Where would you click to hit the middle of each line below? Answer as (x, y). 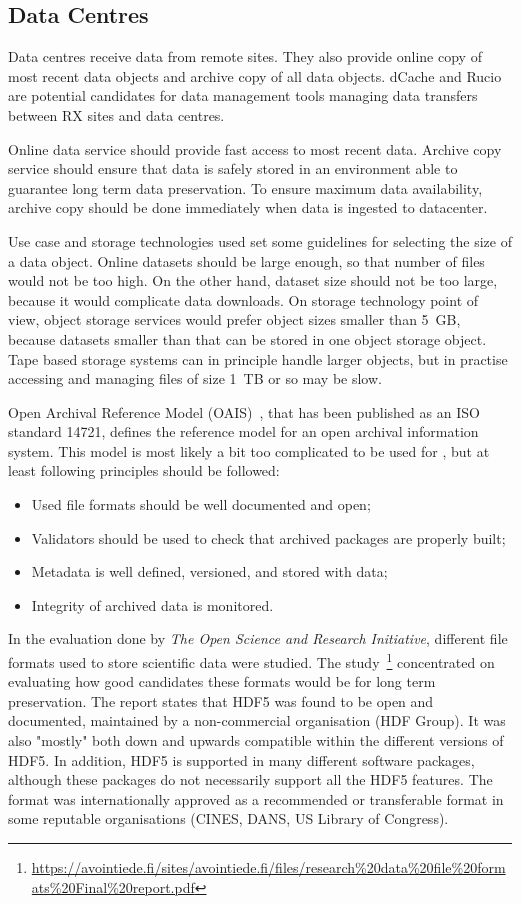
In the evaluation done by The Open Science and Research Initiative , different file (258, 638)
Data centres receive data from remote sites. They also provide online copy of (245, 56)
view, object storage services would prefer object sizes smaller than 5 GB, (234, 319)
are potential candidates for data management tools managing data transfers (243, 95)
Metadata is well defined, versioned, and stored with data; (209, 571)
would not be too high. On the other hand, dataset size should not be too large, (253, 280)
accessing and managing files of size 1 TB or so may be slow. (195, 378)
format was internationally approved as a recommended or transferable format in (256, 798)
